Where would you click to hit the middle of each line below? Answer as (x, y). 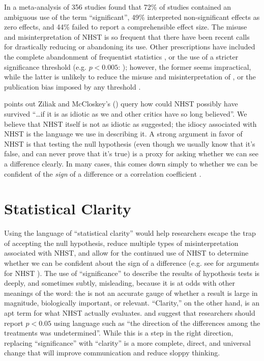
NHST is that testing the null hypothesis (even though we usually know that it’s (130, 143)
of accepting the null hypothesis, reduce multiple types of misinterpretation (121, 243)
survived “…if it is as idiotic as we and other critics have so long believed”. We (126, 113)
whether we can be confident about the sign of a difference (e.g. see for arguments (132, 263)
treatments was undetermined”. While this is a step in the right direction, (119, 333)
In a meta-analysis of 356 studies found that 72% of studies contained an (118, 7)
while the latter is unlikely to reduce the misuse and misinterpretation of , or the (130, 77)
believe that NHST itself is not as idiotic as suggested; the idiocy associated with (130, 123)
